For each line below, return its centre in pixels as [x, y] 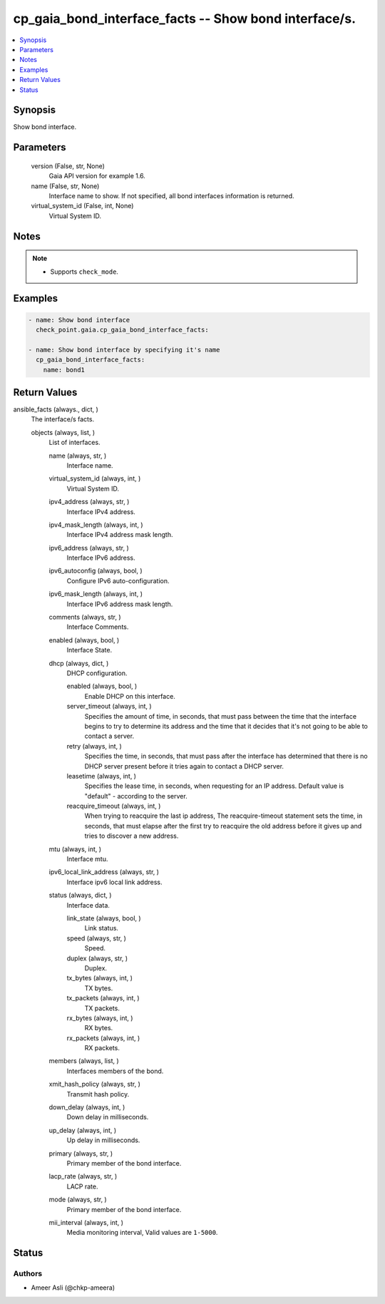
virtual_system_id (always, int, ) [95, 478]
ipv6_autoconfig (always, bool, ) [96, 571]
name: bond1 [64, 370]
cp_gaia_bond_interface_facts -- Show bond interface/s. [185, 19]
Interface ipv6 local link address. [115, 882]
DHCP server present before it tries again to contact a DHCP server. [184, 766]
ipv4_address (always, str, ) [89, 502]
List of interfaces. [75, 443]
